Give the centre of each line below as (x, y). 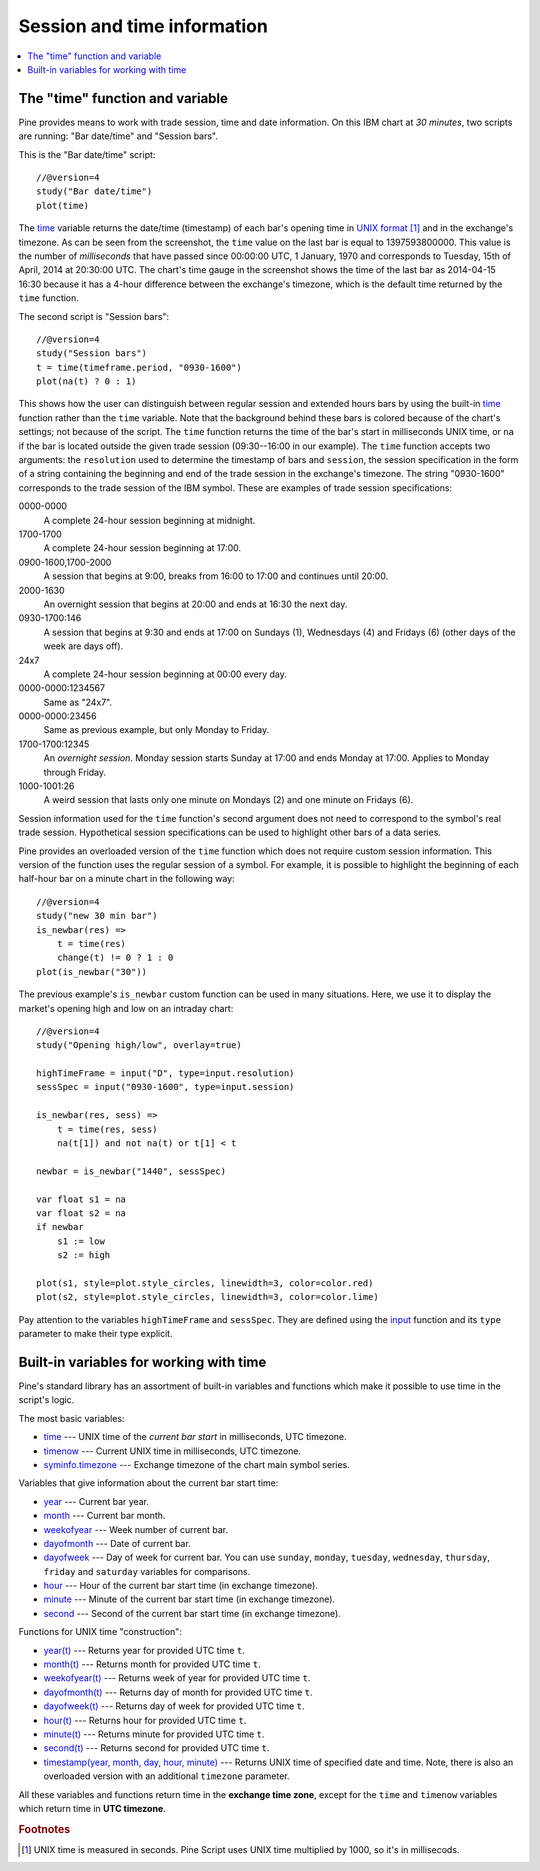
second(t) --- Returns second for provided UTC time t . (156, 1748)
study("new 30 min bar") (97, 916)
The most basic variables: (71, 1418)
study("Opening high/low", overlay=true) (139, 1045)
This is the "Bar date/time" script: (87, 154)
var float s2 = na (81, 1213)
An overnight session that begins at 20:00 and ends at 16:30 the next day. (195, 604)
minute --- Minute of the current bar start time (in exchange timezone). (189, 1599)
